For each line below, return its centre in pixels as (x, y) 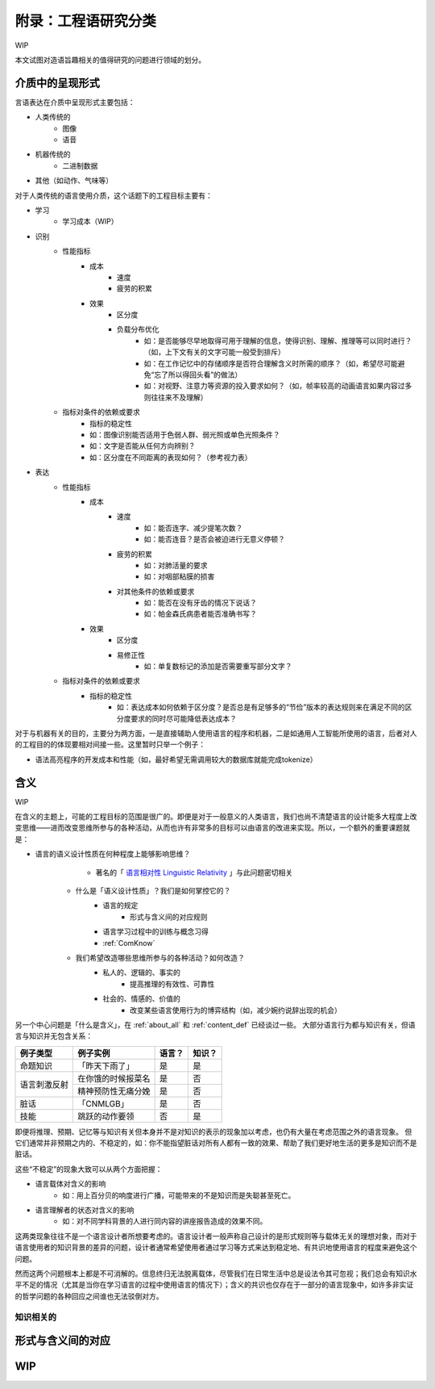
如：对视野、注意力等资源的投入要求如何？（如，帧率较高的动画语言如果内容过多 (278, 386)
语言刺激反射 (44, 1085)
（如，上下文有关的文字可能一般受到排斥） (214, 352)
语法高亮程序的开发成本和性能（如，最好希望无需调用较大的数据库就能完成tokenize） (176, 759)
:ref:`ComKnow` (129, 943)
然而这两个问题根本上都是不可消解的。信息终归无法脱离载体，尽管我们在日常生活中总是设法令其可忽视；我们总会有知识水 (216, 1274)
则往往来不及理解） (176, 397)
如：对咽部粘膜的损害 (179, 576)
